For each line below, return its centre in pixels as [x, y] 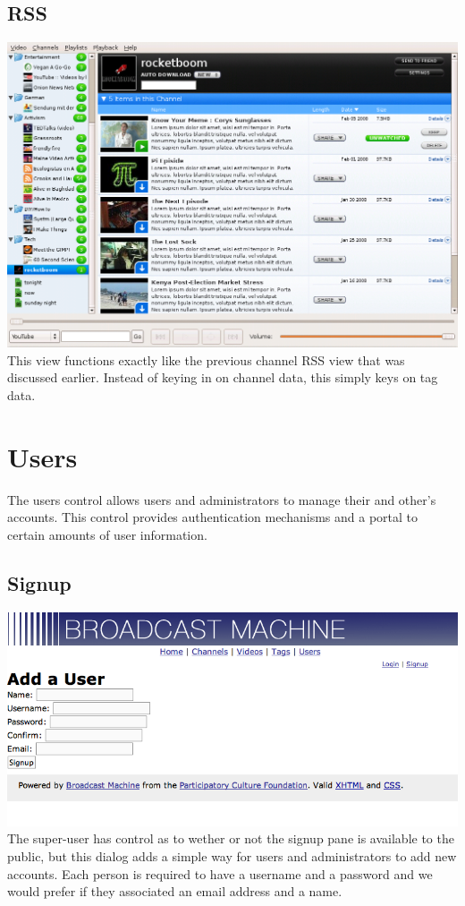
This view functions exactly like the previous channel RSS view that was [206, 359]
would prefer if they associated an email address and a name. [175, 891]
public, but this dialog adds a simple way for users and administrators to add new [232, 856]
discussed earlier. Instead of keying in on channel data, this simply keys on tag [223, 377]
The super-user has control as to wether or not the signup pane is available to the [231, 838]
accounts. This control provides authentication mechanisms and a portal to [213, 517]
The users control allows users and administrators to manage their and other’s [222, 499]
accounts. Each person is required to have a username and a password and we [220, 873]
